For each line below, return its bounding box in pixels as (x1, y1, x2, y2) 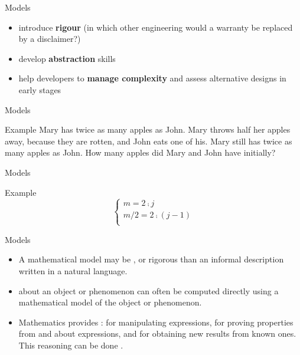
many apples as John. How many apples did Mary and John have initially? (5, 146, 276, 159)
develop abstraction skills (18, 52, 116, 64)
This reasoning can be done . (18, 338, 123, 351)
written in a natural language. (18, 264, 128, 277)
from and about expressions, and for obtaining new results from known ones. (18, 327, 296, 340)
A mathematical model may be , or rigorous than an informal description (18, 253, 284, 265)
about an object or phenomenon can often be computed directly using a (18, 284, 279, 297)
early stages (18, 83, 61, 96)
